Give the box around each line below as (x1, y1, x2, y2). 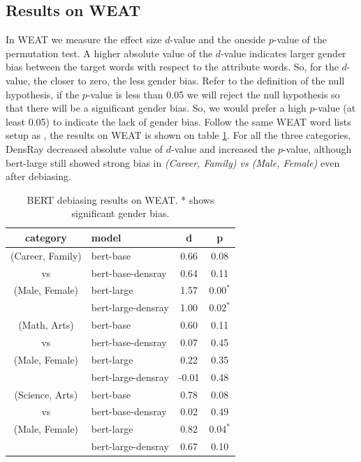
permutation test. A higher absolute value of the (6, 45, 213, 60)
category (24, 230, 67, 244)
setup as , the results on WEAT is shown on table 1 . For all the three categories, (6, 128, 351, 142)
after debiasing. (6, 169, 71, 184)
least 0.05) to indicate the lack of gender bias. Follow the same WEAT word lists (6, 114, 351, 128)
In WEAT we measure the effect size (6, 32, 162, 47)
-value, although (282, 141, 352, 156)
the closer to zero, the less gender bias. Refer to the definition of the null (34, 73, 345, 87)
